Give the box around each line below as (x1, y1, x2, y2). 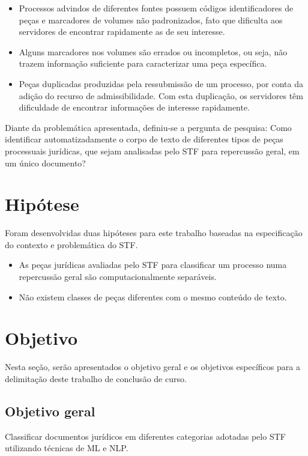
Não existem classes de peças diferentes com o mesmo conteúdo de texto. (19, 290, 287, 303)
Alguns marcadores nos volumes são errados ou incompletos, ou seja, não (19, 45, 288, 58)
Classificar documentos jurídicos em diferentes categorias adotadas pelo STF (5, 430, 286, 442)
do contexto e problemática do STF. (5, 238, 138, 251)
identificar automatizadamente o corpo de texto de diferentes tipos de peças (5, 133, 283, 145)
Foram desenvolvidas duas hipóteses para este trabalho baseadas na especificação (5, 226, 303, 239)
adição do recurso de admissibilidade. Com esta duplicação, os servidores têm (19, 89, 303, 102)
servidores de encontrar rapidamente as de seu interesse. (19, 25, 225, 38)
